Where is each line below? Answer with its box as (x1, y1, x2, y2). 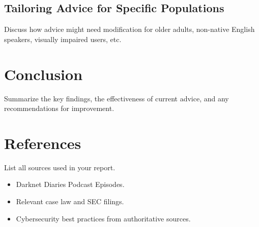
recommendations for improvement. (4, 103, 114, 113)
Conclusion (4, 63, 83, 84)
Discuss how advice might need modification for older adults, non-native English (4, 24, 255, 34)
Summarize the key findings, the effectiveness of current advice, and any (4, 93, 229, 103)
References (4, 132, 81, 153)
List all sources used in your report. (4, 162, 116, 172)
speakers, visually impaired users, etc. (4, 33, 122, 44)
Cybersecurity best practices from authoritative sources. (16, 213, 191, 223)
